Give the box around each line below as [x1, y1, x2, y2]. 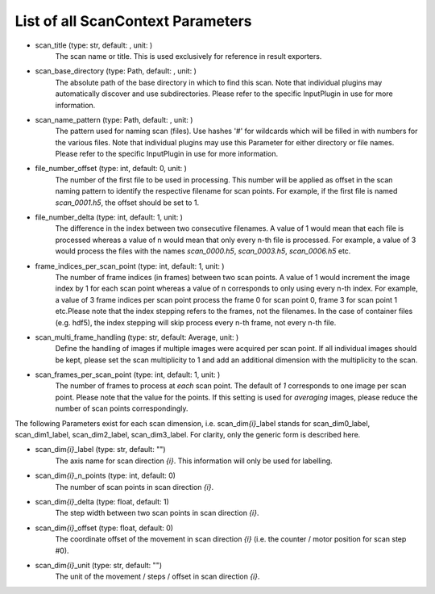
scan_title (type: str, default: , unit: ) [35, 40, 153, 50]
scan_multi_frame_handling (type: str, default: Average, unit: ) [35, 332, 239, 342]
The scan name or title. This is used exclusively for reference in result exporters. [55, 51, 322, 61]
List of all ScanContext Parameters [14, 12, 252, 30]
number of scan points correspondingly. [55, 404, 188, 413]
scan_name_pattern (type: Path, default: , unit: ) [35, 115, 193, 124]
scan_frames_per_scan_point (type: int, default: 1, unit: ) [35, 370, 221, 379]
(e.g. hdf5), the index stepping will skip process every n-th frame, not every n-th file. [55, 317, 337, 327]
